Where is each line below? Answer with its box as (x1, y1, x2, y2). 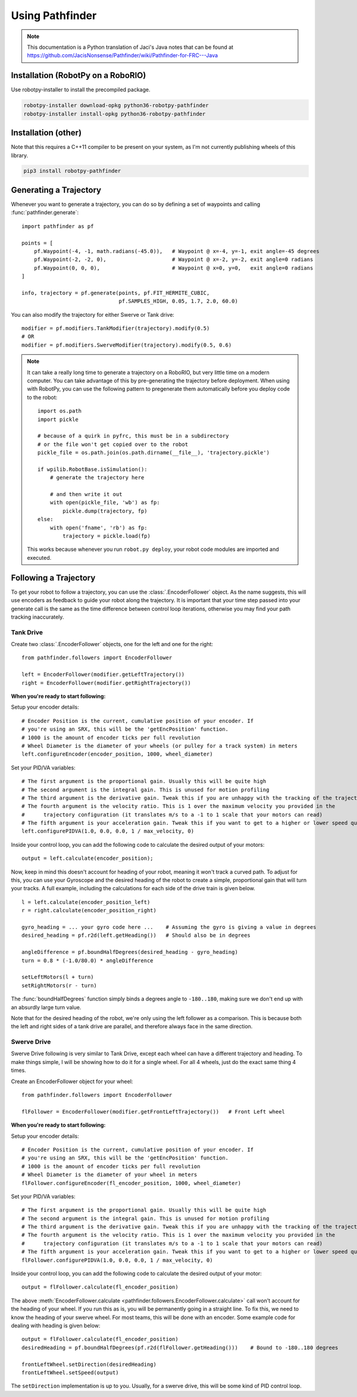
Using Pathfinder (11, 9, 97, 22)
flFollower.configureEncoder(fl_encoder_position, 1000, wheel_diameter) (21, 1180, 242, 1186)
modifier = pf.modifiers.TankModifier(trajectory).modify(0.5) (21, 325, 210, 332)
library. (11, 152, 29, 159)
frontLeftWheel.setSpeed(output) (21, 1369, 119, 1376)
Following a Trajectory (11, 572, 96, 583)
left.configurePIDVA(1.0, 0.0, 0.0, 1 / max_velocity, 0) (21, 828, 195, 835)
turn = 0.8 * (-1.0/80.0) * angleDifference (21, 957, 154, 964)
